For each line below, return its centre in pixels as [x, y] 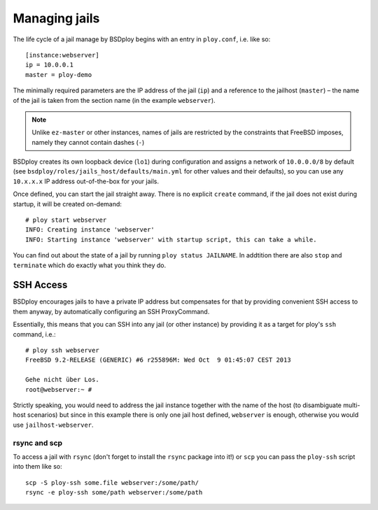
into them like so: [37, 467]
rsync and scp [38, 443]
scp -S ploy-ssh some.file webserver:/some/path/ [112, 482]
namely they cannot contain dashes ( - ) [88, 142]
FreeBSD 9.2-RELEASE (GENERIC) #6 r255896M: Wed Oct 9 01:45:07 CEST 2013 [158, 360]
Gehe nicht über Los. [62, 380]
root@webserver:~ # [59, 389]
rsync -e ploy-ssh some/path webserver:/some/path [114, 493]
